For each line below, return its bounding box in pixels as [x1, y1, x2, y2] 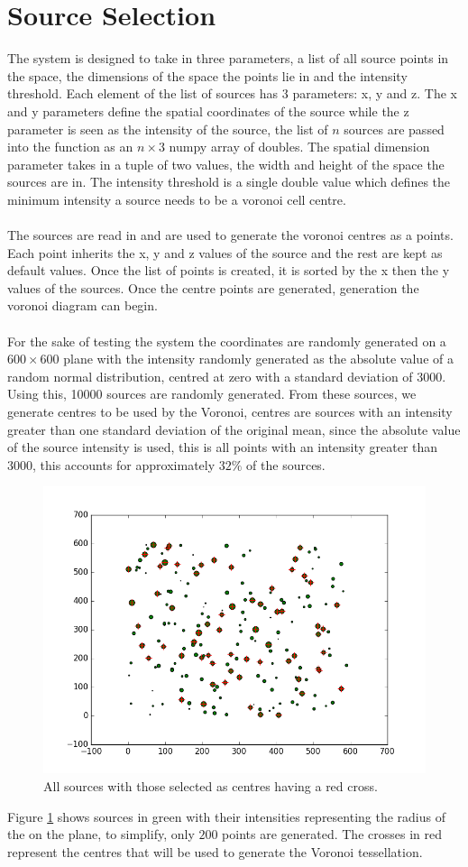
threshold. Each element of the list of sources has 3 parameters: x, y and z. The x [7, 84, 457, 103]
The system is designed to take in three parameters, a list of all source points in [7, 49, 449, 68]
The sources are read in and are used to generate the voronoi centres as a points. [7, 226, 454, 244]
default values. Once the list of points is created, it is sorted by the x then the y [7, 261, 450, 280]
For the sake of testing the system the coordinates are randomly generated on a [7, 331, 446, 350]
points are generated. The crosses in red [222, 825, 442, 844]
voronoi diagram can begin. [7, 296, 158, 315]
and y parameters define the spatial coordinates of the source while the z [7, 101, 409, 120]
